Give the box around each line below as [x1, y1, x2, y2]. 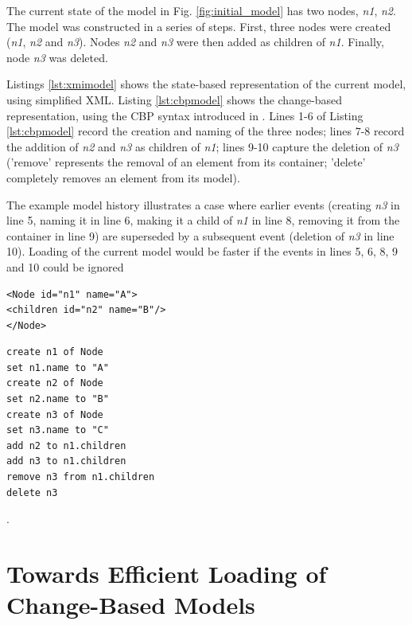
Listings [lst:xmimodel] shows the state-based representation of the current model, [6, 76, 406, 92]
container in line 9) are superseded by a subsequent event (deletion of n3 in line [6, 227, 395, 244]
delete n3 [6, 486, 58, 498]
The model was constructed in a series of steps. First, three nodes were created [6, 18, 391, 34]
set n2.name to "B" [6, 393, 109, 405]
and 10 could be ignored [6, 258, 124, 275]
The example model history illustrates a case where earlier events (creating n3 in [6, 196, 400, 213]
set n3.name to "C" [6, 424, 109, 436]
